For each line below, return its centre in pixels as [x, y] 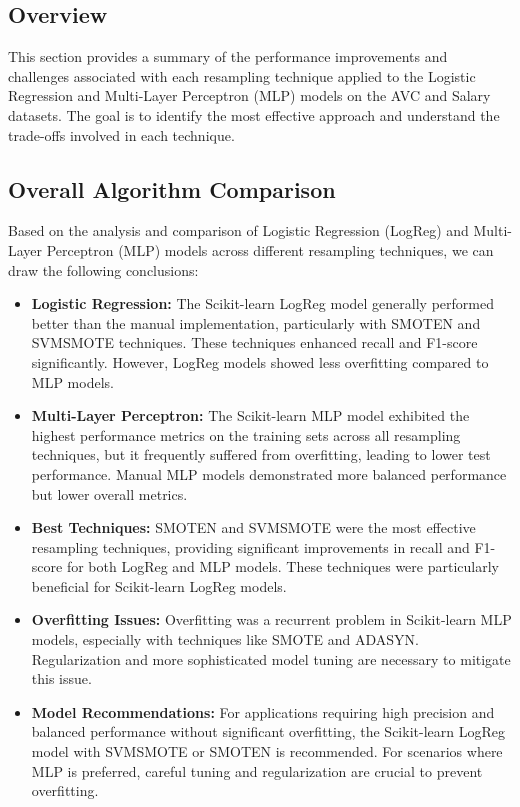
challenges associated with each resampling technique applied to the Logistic [242, 75]
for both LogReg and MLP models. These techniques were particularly [282, 566]
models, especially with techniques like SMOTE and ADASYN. [225, 639]
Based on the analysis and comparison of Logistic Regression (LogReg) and [238, 230]
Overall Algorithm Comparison [172, 188]
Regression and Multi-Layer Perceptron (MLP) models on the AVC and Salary [249, 95]
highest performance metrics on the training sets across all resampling [246, 434]
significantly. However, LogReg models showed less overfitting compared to [260, 361]
